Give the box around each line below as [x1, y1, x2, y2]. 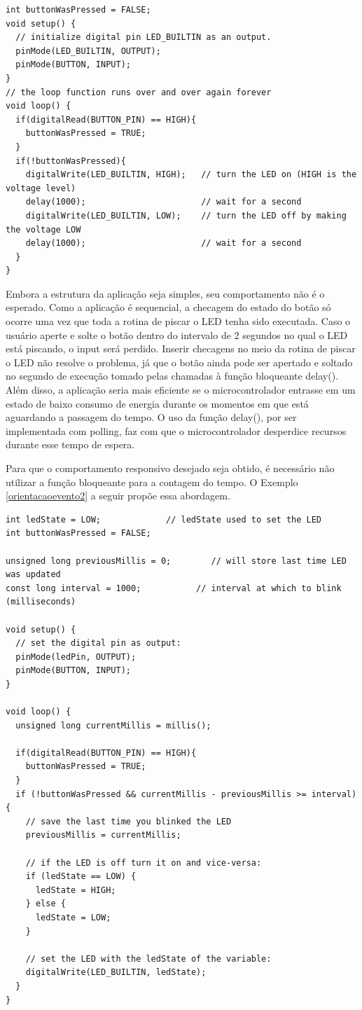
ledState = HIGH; [35, 885, 116, 895]
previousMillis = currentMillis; [25, 830, 181, 840]
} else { [25, 899, 66, 909]
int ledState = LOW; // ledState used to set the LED [6, 514, 322, 525]
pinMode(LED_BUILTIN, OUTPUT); [15, 46, 161, 56]
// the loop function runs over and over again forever [6, 87, 272, 97]
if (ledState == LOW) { [25, 871, 137, 882]
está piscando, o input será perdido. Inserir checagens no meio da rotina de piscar [6, 341, 356, 356]
